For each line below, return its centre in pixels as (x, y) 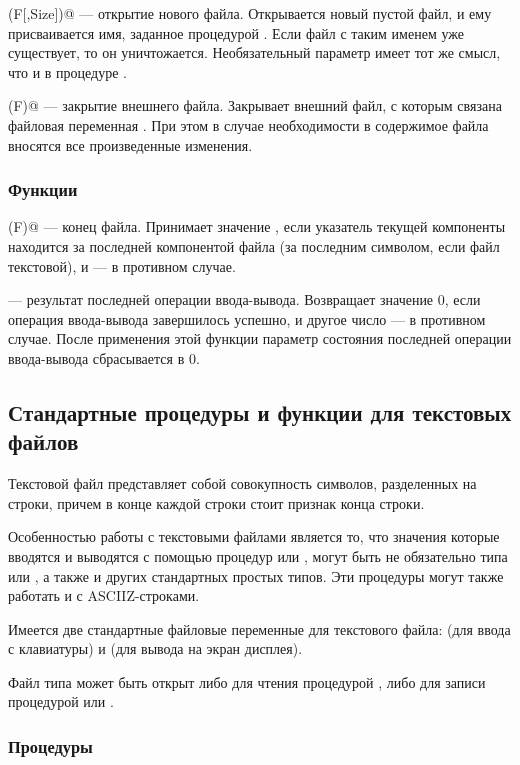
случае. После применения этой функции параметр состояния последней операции (260, 338)
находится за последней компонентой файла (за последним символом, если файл (254, 245)
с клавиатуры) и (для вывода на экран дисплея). (155, 648)
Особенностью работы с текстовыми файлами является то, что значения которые (254, 536)
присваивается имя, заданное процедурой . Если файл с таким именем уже (236, 32)
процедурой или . (61, 701)
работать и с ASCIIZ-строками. (104, 595)
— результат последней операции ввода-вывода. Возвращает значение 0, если (244, 299)
